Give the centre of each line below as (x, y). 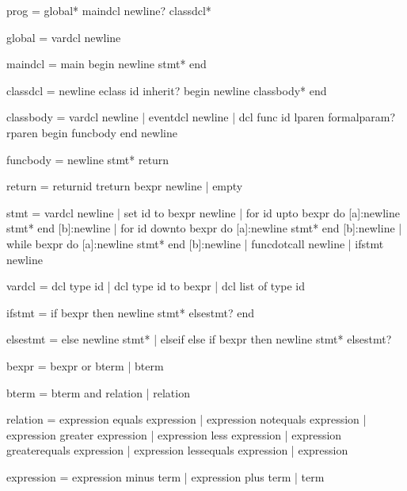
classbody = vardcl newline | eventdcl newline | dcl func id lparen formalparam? (201, 117)
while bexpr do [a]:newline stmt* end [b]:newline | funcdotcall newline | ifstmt (195, 243)
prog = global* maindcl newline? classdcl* (109, 10)
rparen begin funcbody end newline (92, 132)
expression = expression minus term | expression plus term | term (165, 476)
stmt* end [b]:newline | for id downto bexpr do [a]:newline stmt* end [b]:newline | (204, 228)
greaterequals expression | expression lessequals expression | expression (177, 450)
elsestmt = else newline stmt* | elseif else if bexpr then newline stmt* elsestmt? (199, 339)
